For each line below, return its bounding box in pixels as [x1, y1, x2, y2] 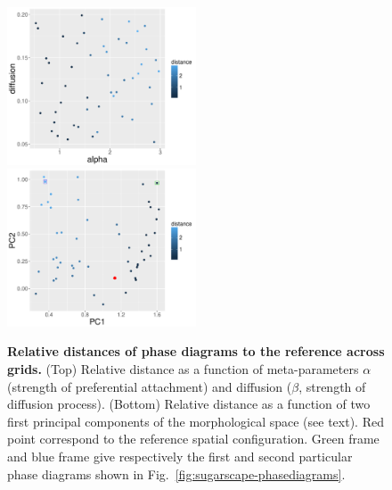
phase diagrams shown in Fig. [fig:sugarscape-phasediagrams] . [7, 464, 346, 483]
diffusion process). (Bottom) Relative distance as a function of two [7, 394, 371, 413]
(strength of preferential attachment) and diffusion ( [7, 377, 292, 395]
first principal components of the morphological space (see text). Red [7, 411, 384, 430]
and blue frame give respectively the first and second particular [7, 446, 353, 465]
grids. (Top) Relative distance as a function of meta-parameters [7, 359, 359, 378]
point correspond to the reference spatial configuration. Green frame [7, 429, 380, 448]
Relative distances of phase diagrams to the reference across [7, 342, 385, 361]
